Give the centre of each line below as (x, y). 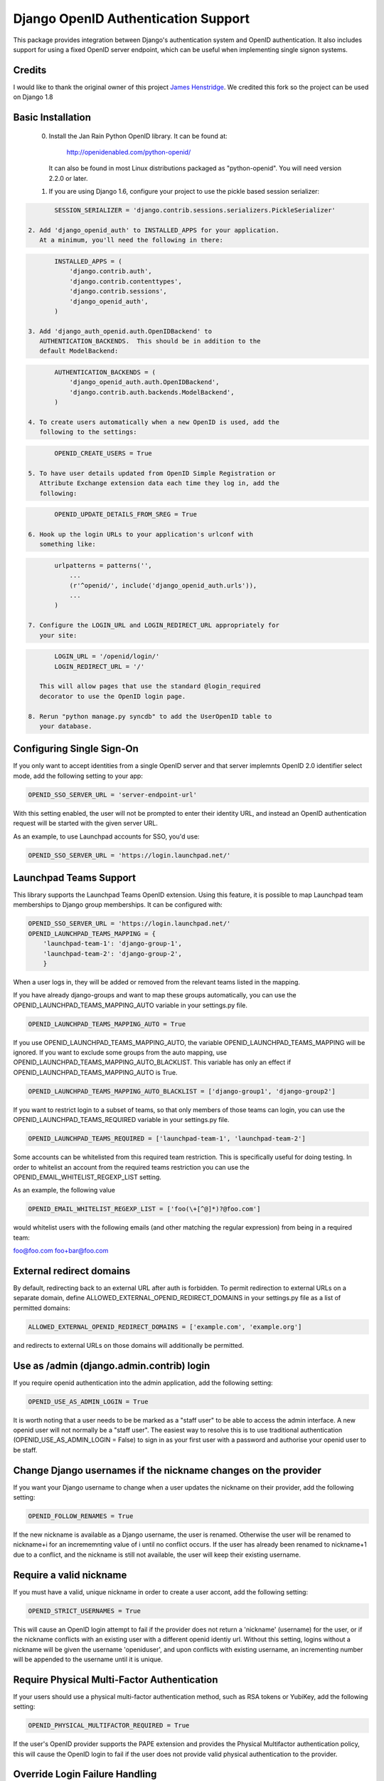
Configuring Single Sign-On (76, 749)
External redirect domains (72, 1271)
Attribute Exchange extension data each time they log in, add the (160, 483)
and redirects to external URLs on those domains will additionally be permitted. (129, 1345)
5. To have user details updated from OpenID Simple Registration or (152, 473)
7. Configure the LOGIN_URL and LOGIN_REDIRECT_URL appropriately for (154, 625)
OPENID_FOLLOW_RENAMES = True (81, 1516)
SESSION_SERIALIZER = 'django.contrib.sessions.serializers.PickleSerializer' (195, 211)
